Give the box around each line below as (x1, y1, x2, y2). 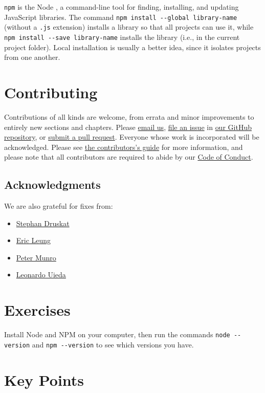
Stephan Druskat (16, 217, 70, 228)
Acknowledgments (4, 177, 101, 192)
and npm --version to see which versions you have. (32, 339, 194, 350)
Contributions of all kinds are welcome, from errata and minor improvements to (4, 111, 254, 122)
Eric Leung (16, 235, 51, 246)
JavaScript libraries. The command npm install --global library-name (4, 11, 237, 22)
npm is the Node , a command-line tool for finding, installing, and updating (4, 2, 239, 12)
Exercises (4, 299, 71, 320)
